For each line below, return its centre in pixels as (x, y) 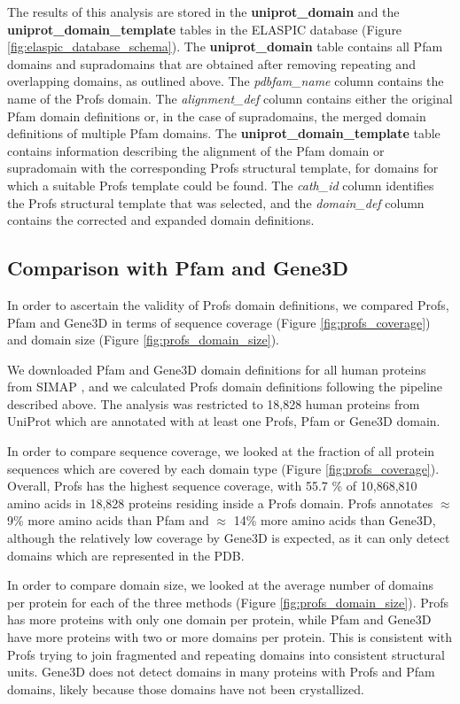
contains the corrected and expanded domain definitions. (161, 220)
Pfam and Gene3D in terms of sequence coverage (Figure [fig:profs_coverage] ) (219, 322)
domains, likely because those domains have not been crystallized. (186, 689)
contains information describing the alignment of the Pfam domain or (196, 150)
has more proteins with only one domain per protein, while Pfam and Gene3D (219, 619)
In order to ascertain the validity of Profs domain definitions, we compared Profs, (228, 304)
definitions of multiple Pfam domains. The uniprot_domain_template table (224, 133)
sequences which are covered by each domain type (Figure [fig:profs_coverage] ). (223, 468)
